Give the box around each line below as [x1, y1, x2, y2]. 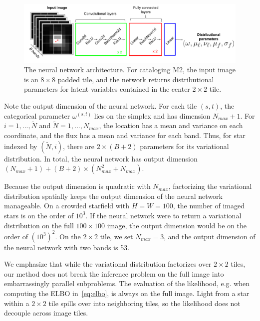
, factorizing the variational [168, 181, 252, 191]
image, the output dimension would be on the [107, 220, 247, 230]
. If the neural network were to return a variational [85, 210, 242, 220]
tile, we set [100, 231, 133, 241]
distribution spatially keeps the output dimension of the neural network [4, 190, 223, 201]
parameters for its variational [140, 141, 229, 151]
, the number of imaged [173, 200, 245, 211]
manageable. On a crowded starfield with [4, 200, 129, 211]
